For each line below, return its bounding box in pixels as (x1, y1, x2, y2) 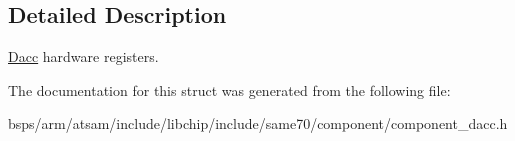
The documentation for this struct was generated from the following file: (8, 79, 451, 100)
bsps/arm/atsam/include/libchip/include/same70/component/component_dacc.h (8, 113, 508, 134)
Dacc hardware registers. (8, 46, 159, 67)
